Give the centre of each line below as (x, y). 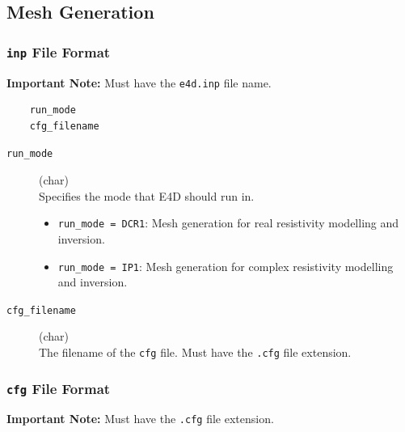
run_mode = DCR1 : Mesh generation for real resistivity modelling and (228, 223)
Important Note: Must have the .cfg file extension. (140, 419)
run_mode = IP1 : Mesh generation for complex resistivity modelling (226, 266)
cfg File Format (59, 388)
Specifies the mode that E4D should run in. (147, 195)
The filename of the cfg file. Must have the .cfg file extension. (195, 352)
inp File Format (59, 51)
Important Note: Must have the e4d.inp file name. (139, 82)
